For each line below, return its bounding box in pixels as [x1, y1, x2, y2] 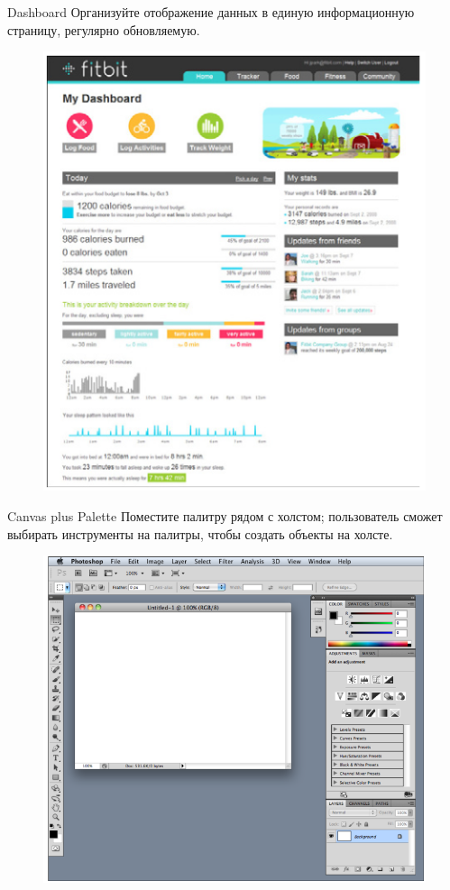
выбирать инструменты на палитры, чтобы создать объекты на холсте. [7, 524, 393, 543]
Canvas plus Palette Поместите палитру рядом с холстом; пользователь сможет [7, 507, 443, 526]
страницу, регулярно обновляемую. [7, 20, 200, 39]
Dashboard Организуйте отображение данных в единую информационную [7, 3, 415, 21]
